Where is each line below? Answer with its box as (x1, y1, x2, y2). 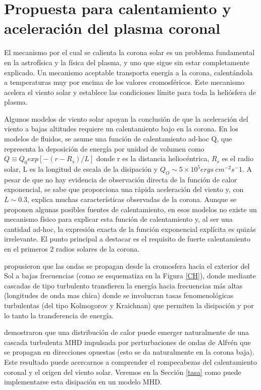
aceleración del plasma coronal (4, 18, 221, 38)
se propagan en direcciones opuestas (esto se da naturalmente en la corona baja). (4, 347, 254, 357)
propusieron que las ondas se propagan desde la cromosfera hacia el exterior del (4, 260, 250, 271)
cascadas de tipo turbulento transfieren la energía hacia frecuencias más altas (4, 280, 243, 290)
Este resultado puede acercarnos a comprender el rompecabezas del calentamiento (4, 356, 257, 367)
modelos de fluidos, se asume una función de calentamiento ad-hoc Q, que (4, 133, 232, 144)
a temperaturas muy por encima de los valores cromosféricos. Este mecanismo (4, 77, 245, 87)
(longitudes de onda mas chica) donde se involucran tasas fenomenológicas (4, 290, 234, 301)
